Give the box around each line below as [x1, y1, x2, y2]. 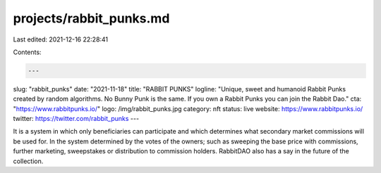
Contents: [13, 48, 42, 56]
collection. [13, 157, 44, 165]
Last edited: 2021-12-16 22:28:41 [13, 35, 109, 44]
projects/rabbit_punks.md [13, 11, 170, 26]
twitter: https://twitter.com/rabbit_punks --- [13, 115, 140, 123]
